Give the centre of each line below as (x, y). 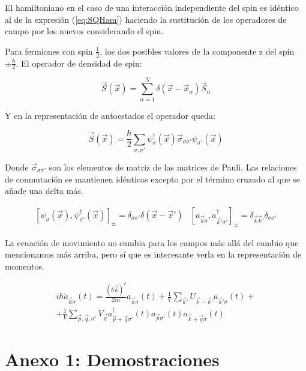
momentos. (25, 266)
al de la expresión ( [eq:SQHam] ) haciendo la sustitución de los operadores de (146, 19)
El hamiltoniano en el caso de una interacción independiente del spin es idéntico (152, 7)
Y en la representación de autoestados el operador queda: (110, 115)
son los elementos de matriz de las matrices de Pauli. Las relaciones (173, 167)
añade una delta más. (44, 191)
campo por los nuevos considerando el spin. (84, 31)
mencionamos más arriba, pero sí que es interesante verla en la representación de (153, 254)
